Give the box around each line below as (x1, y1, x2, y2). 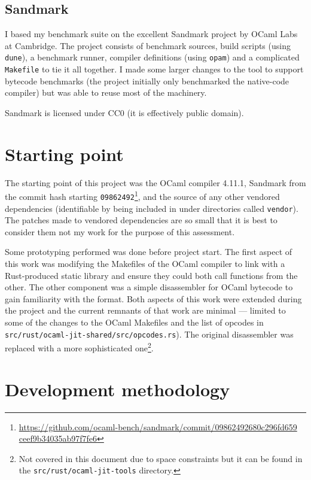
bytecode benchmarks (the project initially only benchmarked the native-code (5, 74, 289, 87)
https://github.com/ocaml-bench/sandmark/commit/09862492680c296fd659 (19, 420, 297, 433)
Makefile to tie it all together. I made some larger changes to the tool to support (5, 63, 304, 75)
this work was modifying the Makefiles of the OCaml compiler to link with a (5, 257, 285, 269)
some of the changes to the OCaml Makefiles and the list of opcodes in (5, 315, 264, 328)
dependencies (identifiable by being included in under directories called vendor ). (5, 202, 298, 214)
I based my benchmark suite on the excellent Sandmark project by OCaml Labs (5, 28, 298, 40)
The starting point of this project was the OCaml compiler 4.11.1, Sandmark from (5, 176, 306, 189)
